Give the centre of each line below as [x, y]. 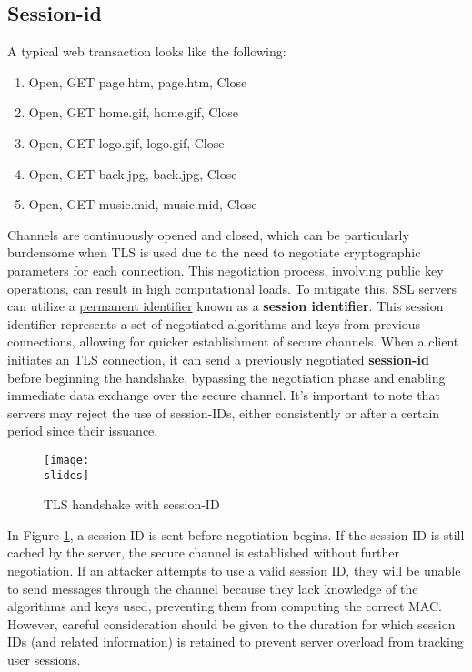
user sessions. [44, 659]
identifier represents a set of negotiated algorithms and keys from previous [214, 323]
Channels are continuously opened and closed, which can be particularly [208, 234]
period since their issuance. [83, 431]
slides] [67, 475]
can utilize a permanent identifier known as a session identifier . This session [226, 306]
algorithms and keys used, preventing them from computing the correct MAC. [225, 606]
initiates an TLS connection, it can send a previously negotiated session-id [218, 359]
